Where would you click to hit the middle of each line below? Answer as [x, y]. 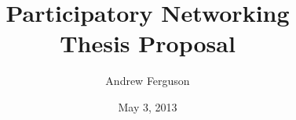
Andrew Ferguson [148, 81]
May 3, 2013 [148, 106]
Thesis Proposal [148, 43]
